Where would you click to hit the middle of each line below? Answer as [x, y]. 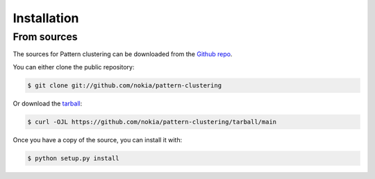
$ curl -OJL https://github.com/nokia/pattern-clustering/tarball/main [152, 122]
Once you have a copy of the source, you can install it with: [98, 139]
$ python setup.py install [73, 158]
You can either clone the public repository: [74, 67]
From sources [45, 37]
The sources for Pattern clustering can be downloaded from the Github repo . [123, 54]
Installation [46, 18]
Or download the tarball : [48, 103]
